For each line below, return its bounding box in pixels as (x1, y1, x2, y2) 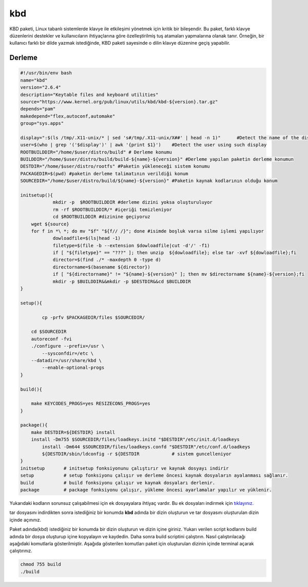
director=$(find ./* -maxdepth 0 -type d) (52, 257, 161, 263)
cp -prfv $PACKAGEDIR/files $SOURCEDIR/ (42, 314, 145, 320)
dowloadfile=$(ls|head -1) (52, 235, 121, 241)
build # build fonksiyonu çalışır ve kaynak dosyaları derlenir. (20, 480, 216, 485)
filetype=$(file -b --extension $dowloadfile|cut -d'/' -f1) (52, 242, 210, 249)
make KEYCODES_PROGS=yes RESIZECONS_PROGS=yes (31, 401, 151, 407)
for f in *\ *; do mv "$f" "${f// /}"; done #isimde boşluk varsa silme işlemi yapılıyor (31, 228, 264, 234)
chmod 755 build (20, 561, 62, 567)
